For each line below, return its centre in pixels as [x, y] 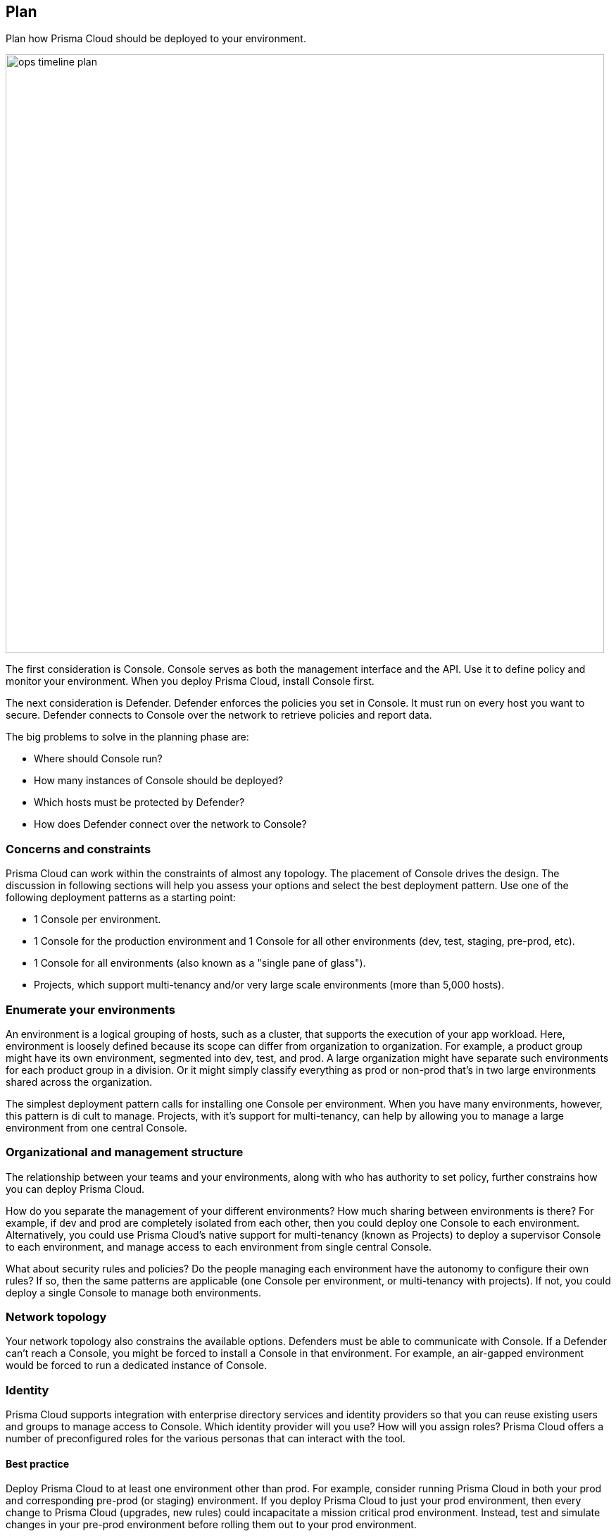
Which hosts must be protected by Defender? [139, 803]
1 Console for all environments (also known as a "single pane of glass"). [200, 963]
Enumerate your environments [90, 1009]
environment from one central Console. [96, 1127]
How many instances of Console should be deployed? [159, 781]
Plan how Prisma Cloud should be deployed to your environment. [156, 39]
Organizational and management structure [125, 1152]
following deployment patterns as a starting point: [121, 898]
